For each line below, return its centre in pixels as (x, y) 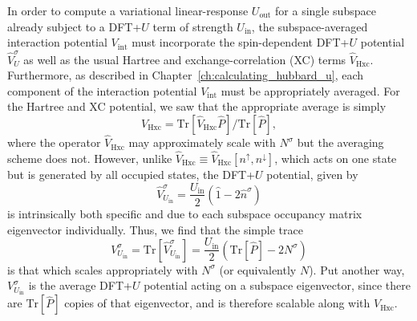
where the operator (54, 142)
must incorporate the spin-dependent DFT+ (241, 42)
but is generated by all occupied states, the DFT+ (132, 174)
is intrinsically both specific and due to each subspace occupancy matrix (185, 213)
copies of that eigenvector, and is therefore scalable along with (217, 303)
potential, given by (312, 174)
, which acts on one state (336, 158)
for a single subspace (326, 10)
